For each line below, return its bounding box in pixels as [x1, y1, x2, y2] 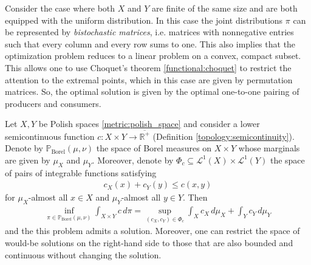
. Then [183, 191, 208, 204]
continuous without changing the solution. [5, 248, 162, 261]
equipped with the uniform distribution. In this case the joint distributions [5, 13, 283, 26]
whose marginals [238, 142, 300, 154]
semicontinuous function [5, 129, 95, 142]
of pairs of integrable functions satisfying [5, 166, 157, 179]
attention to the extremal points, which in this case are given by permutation [5, 73, 293, 86]
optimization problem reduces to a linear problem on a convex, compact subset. [5, 49, 301, 62]
